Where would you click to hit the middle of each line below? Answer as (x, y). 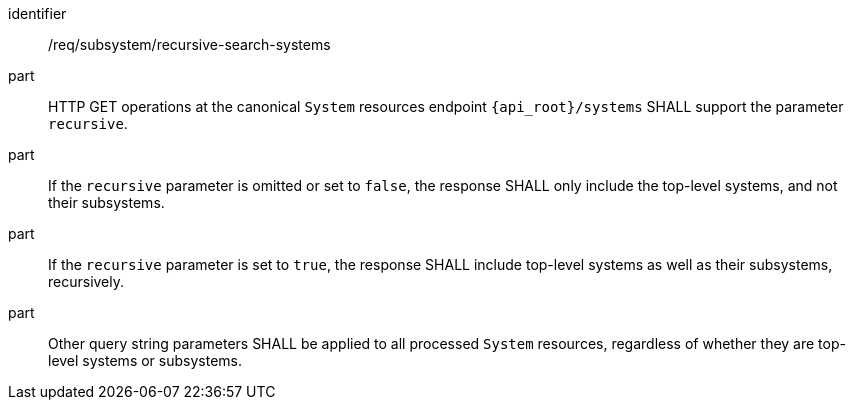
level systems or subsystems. (145, 360)
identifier (37, 13)
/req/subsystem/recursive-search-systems (189, 44)
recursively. (86, 281)
